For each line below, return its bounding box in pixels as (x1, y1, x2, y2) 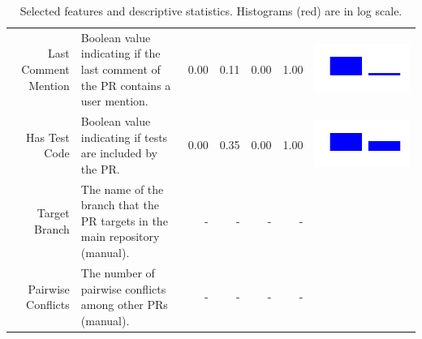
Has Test (25, 128, 70, 145)
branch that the (80, 196, 159, 213)
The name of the (80, 180, 164, 197)
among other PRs (80, 296, 168, 313)
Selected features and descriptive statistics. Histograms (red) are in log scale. (19, 2, 403, 19)
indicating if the (80, 45, 161, 62)
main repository (80, 228, 160, 245)
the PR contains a (80, 76, 171, 93)
